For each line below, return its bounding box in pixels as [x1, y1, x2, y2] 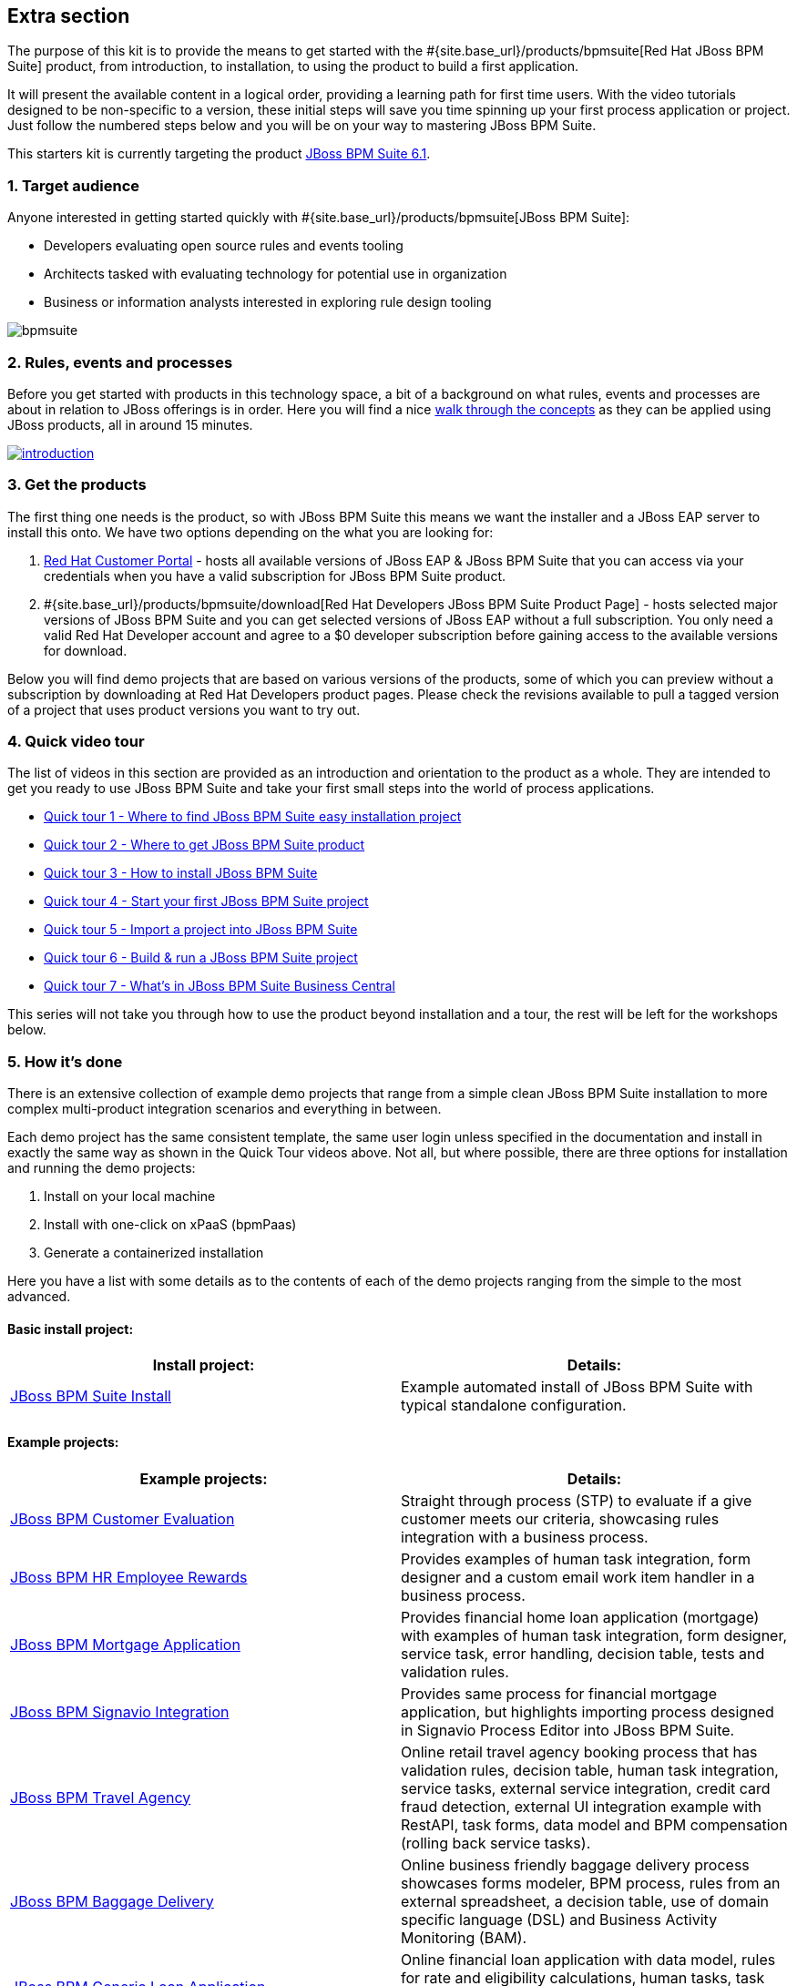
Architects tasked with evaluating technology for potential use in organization [44, 266, 507, 282]
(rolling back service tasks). [401, 1833, 591, 1852]
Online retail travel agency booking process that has [401, 1742, 758, 1761]
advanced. [7, 1288, 71, 1305]
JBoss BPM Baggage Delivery [10, 1891, 214, 1910]
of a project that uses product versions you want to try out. [7, 701, 361, 718]
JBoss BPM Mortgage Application [10, 1635, 240, 1654]
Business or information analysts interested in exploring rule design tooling [44, 294, 492, 311]
